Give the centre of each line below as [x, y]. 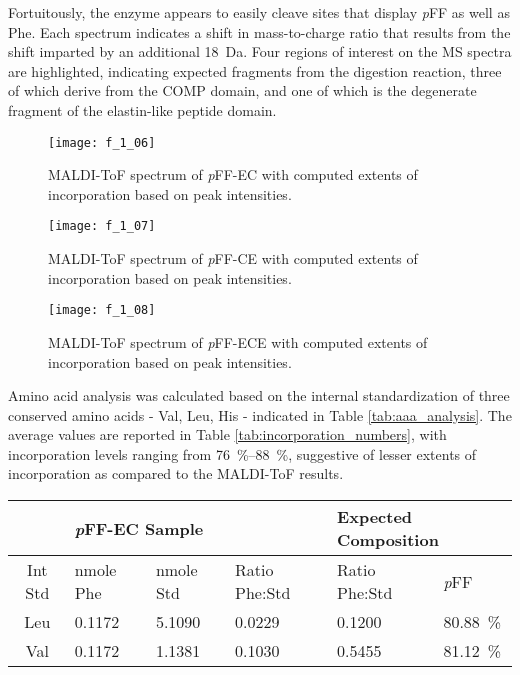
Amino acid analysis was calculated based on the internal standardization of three [259, 395]
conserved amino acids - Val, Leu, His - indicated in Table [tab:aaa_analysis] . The [260, 414]
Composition [388, 540]
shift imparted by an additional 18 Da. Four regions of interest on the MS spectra [260, 51]
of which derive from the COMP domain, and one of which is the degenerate [242, 90]
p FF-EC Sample [139, 528]
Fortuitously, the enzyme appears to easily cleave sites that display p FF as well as [259, 12]
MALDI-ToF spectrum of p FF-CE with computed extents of [233, 258]
